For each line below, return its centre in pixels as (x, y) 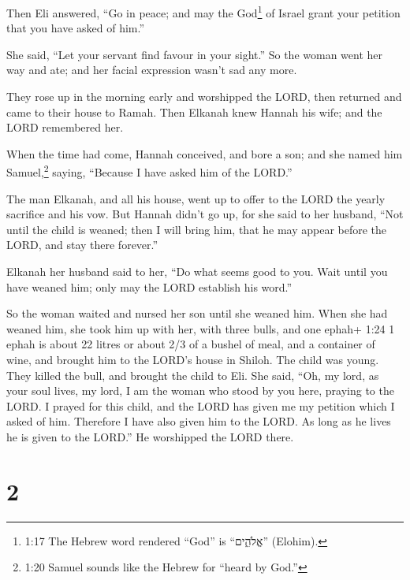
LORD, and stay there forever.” (82, 245)
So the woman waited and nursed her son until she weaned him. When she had (197, 313)
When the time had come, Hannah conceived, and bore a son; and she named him (205, 153)
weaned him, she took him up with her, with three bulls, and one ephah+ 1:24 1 (201, 328)
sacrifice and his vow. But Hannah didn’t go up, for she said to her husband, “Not (205, 214)
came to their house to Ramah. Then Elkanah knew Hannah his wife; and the (194, 112)
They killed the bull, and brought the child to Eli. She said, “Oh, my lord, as (193, 375)
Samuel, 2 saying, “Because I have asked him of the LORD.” (149, 171)
